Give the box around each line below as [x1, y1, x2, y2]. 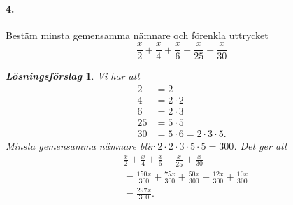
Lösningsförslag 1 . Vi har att [6, 69, 140, 83]
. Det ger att [234, 139, 287, 153]
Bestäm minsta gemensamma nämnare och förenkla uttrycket [6, 27, 269, 42]
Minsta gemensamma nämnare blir [6, 139, 155, 153]
